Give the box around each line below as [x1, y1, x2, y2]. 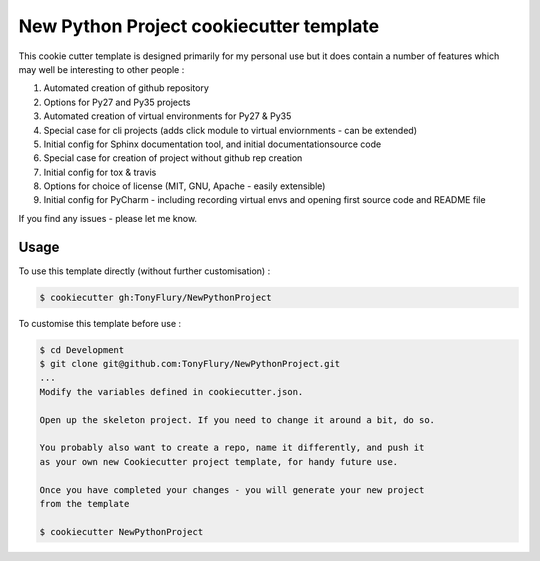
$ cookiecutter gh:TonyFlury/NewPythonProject [39, 291, 272, 303]
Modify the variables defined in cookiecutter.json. [39, 386, 304, 397]
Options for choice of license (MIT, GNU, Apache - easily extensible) [43, 180, 326, 192]
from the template [39, 498, 130, 509]
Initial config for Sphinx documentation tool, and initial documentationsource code [43, 138, 382, 150]
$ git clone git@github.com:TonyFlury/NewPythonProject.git [39, 358, 341, 370]
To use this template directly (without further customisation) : [18, 265, 271, 277]
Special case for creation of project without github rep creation [43, 152, 303, 164]
